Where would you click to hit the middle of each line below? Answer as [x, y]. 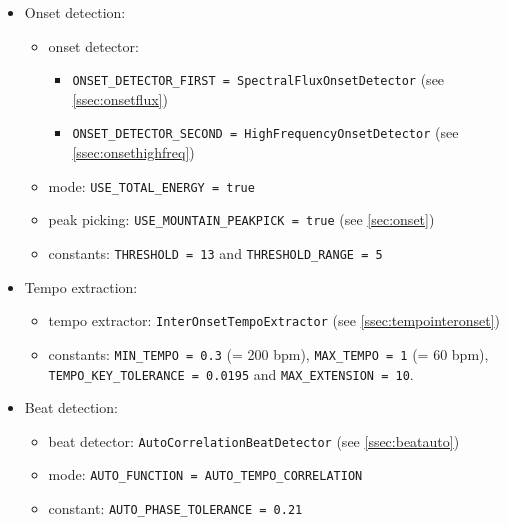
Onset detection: [75, 12]
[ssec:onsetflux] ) [120, 98]
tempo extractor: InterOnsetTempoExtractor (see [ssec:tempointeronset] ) [274, 320]
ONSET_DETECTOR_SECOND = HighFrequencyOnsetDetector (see [265, 132]
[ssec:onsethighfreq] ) [133, 152]
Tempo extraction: [81, 286]
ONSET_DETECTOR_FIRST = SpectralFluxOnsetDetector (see [258, 79]
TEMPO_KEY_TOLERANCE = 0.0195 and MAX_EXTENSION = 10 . [231, 373]
